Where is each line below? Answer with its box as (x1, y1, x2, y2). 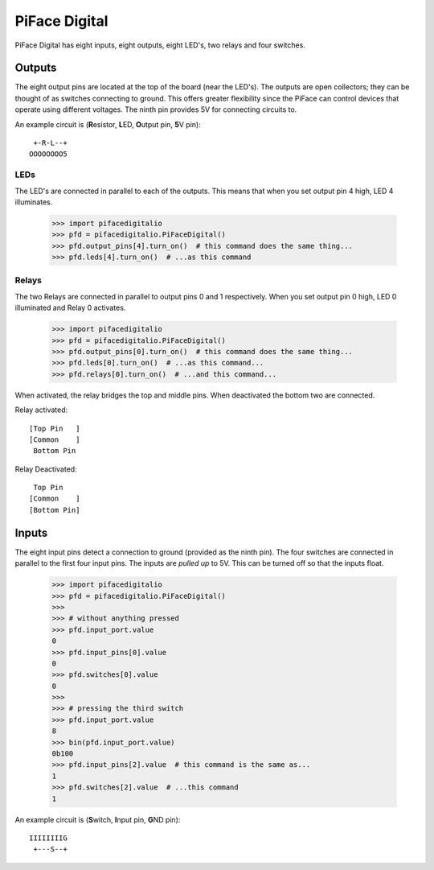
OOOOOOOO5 (29, 150, 68, 159)
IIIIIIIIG (29, 833, 68, 843)
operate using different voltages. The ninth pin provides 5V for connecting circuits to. (14, 105, 297, 114)
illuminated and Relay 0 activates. (14, 303, 126, 313)
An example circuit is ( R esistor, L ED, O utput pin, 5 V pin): (14, 119, 201, 129)
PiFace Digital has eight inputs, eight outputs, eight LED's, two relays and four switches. (14, 40, 305, 50)
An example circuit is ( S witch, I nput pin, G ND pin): (14, 814, 181, 824)
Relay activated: (14, 405, 68, 414)
